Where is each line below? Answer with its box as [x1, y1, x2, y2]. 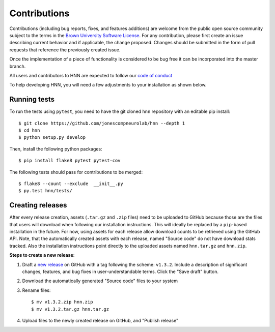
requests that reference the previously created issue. [9, 46, 121, 53]
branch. [9, 63, 26, 69]
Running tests [9, 95, 55, 104]
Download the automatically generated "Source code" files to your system [22, 278, 178, 284]
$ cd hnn [18, 127, 40, 133]
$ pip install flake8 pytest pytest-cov [18, 158, 121, 164]
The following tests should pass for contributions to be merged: [9, 169, 143, 175]
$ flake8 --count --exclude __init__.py [18, 180, 123, 187]
